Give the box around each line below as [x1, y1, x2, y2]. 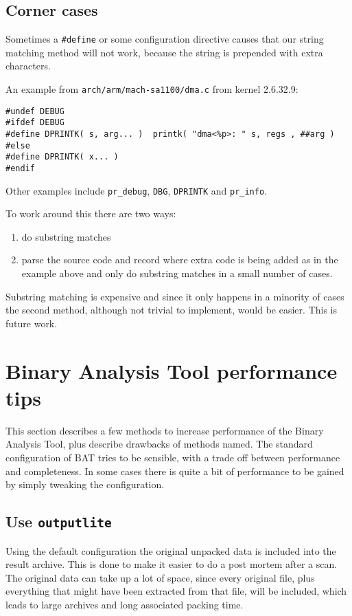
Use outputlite [5, 511, 112, 532]
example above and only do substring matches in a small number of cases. [21, 266, 333, 280]
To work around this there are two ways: [5, 206, 176, 221]
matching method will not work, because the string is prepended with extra [5, 45, 323, 59]
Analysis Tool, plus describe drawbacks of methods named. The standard [5, 437, 313, 451]
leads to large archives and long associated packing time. [5, 597, 244, 611]
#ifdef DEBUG [5, 118, 64, 128]
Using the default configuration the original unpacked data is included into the [5, 543, 336, 558]
